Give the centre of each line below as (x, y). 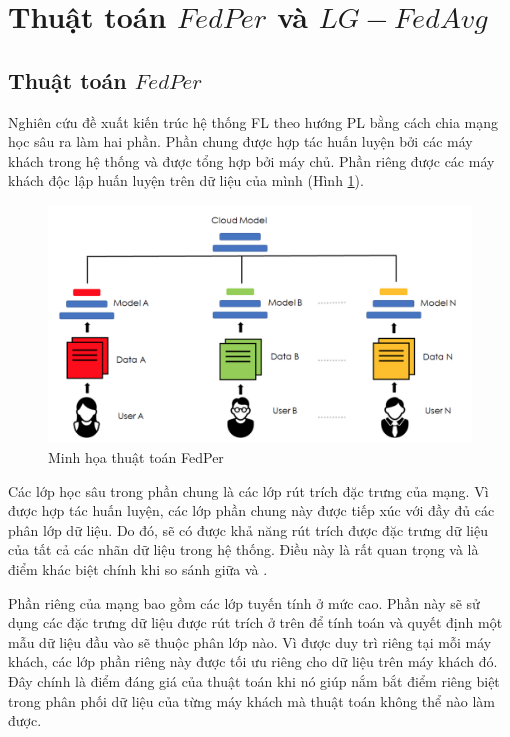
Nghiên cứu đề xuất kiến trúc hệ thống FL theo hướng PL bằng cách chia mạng (253, 121)
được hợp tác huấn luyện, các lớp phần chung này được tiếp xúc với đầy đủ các (251, 510)
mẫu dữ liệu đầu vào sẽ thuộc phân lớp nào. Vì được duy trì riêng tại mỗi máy (250, 641)
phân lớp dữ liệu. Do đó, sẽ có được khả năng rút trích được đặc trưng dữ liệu (248, 529)
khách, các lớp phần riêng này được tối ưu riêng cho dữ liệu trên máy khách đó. (253, 661)
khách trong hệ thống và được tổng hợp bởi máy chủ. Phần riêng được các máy (251, 160)
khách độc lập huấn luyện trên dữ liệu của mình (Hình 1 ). (186, 180)
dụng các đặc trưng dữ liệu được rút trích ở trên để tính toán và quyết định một (255, 622)
